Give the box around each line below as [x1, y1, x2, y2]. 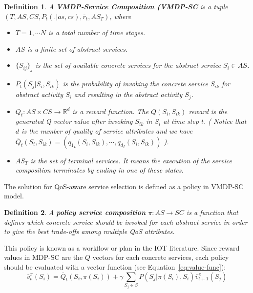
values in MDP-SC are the [4, 252, 83, 262]
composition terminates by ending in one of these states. [15, 165, 184, 175]
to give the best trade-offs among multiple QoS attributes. [4, 226, 175, 236]
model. [4, 191, 24, 201]
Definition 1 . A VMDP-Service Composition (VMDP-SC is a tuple [4, 1, 228, 11]
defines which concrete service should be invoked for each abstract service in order [4, 216, 248, 227]
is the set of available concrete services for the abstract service [35, 60, 221, 70]
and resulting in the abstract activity [74, 89, 183, 99]
